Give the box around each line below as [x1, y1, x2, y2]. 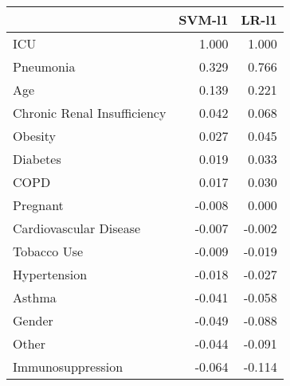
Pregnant [13, 196, 64, 214]
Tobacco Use [13, 242, 84, 260]
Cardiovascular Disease [13, 219, 141, 237]
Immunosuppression [13, 357, 123, 376]
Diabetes [13, 150, 61, 168]
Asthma [13, 288, 57, 306]
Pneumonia [13, 57, 76, 76]
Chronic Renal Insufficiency [13, 103, 167, 122]
